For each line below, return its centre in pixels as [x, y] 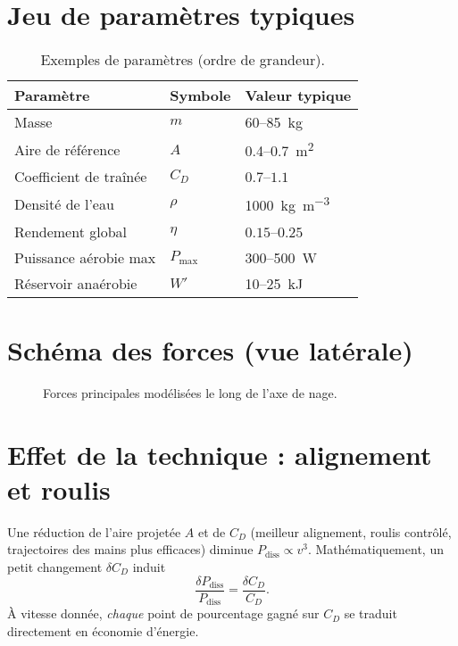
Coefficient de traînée [81, 177]
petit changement [55, 567]
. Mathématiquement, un [375, 549]
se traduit [371, 613]
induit [149, 567]
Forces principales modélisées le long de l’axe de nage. [190, 392]
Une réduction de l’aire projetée [94, 531]
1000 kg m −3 [287, 204]
